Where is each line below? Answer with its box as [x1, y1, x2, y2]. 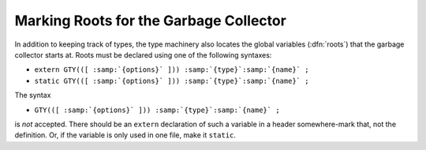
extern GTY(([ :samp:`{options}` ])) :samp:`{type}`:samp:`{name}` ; [34, 66, 309, 74]
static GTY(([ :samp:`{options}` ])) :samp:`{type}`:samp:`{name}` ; [34, 76, 309, 85]
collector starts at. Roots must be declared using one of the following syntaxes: [14, 50, 272, 59]
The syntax [14, 91, 51, 100]
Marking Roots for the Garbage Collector [14, 12, 287, 29]
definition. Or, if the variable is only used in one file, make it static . [14, 130, 237, 140]
